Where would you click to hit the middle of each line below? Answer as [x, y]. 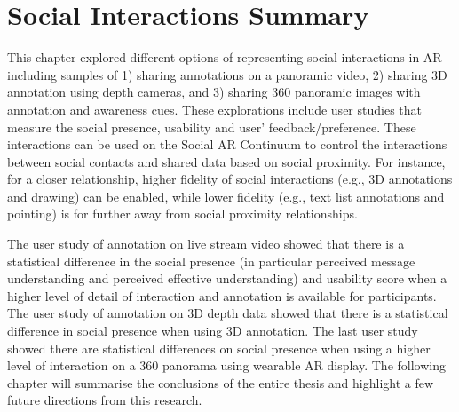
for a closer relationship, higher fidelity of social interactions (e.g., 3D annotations [230, 179]
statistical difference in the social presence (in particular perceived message [211, 261]
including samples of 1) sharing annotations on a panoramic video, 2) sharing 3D [227, 74]
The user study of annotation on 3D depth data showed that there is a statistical [228, 313]
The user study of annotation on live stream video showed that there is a [206, 244]
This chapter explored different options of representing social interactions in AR [225, 57]
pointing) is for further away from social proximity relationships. [182, 214]
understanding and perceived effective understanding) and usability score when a [227, 278]
